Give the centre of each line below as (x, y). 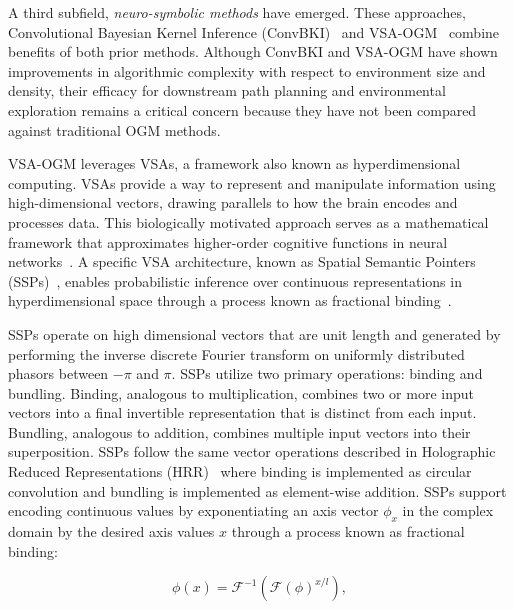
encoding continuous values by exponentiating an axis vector (193, 510)
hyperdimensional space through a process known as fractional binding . (230, 300)
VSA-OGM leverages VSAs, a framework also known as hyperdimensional (234, 163)
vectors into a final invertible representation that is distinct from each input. (242, 412)
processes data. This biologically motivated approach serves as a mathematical (248, 221)
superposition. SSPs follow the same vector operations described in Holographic (252, 451)
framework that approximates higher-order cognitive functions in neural (228, 241)
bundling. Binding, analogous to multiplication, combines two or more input (241, 392)
